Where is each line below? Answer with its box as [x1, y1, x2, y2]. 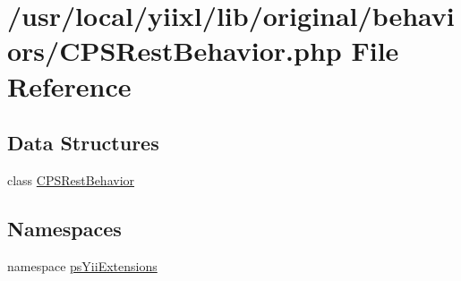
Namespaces [7, 214, 122, 242]
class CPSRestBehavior [7, 170, 135, 189]
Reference [7, 67, 132, 104]
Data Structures [7, 129, 159, 157]
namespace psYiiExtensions [7, 256, 158, 275]
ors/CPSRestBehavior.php [7, 32, 342, 69]
